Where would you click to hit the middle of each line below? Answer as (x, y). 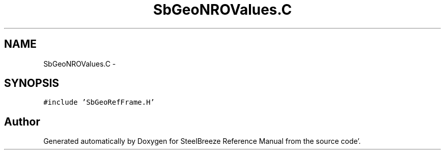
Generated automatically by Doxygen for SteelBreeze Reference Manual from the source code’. (202, 141)
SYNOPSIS (32, 83)
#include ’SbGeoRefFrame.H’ (99, 102)
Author (22, 121)
